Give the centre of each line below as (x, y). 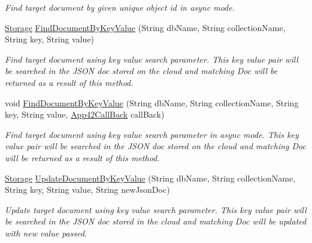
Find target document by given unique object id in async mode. (120, 7)
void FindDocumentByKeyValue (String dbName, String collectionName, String (152, 102)
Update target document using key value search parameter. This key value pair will (156, 209)
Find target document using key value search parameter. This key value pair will (152, 59)
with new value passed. (46, 233)
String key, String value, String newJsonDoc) (87, 190)
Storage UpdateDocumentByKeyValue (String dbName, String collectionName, (150, 178)
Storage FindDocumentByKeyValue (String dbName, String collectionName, (145, 27)
